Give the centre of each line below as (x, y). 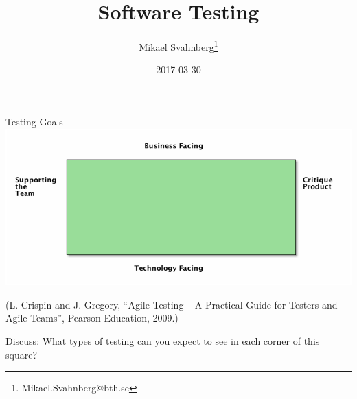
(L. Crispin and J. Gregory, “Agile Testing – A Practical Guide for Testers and (172, 304)
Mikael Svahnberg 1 (178, 46)
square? (22, 354)
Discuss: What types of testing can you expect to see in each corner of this (163, 340)
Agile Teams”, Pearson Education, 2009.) (92, 318)
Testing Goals (34, 121)
